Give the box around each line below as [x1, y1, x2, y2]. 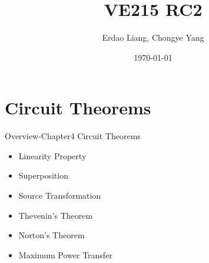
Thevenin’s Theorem [18, 209, 93, 221]
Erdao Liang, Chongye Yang [102, 31, 204, 44]
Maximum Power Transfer [18, 248, 112, 261]
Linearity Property [18, 149, 87, 162]
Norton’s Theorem [18, 229, 85, 241]
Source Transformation [18, 189, 101, 202]
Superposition [18, 169, 68, 182]
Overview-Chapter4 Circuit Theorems [5, 130, 141, 142]
